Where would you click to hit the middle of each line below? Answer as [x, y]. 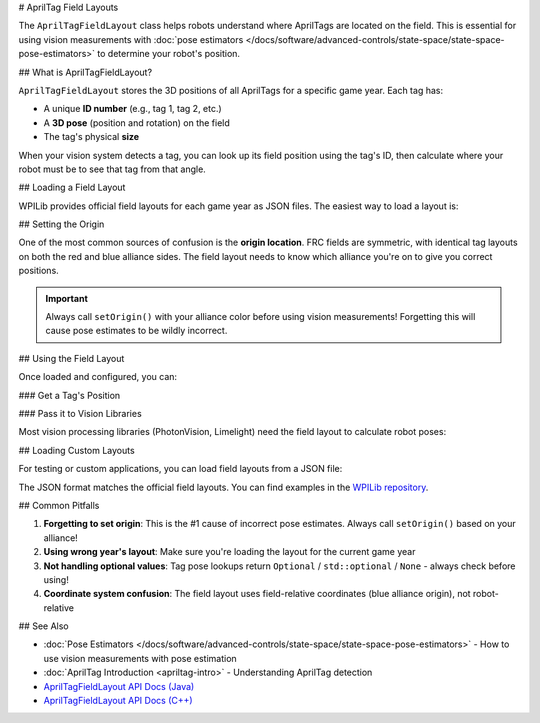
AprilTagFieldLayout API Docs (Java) [119, 686]
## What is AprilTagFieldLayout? [85, 72]
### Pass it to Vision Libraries [80, 413]
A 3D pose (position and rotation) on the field [136, 122]
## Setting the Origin [61, 224]
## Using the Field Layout [71, 358]
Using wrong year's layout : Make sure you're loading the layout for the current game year [229, 552]
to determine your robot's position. [168, 54]
